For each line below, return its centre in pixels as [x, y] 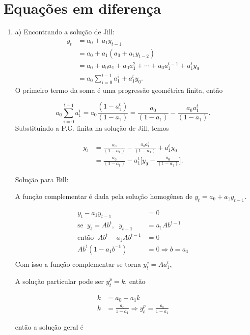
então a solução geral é [49, 327]
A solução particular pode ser [59, 281]
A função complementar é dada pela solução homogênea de [104, 196]
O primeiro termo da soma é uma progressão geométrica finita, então [119, 90]
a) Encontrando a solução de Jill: [65, 32]
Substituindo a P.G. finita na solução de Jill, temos [92, 128]
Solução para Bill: [42, 180]
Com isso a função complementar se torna [78, 264]
